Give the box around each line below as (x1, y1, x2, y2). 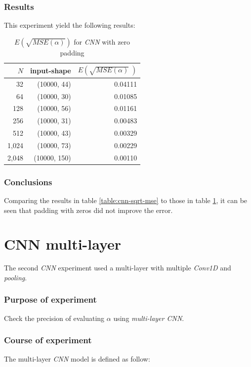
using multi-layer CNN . (113, 313, 184, 323)
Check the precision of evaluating (4, 313, 105, 323)
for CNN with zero (74, 36, 130, 47)
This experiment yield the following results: (4, 20, 135, 30)
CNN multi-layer (4, 234, 122, 254)
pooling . (4, 272, 27, 282)
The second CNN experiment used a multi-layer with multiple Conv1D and (4, 262, 231, 273)
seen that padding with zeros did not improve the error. (4, 205, 173, 215)
